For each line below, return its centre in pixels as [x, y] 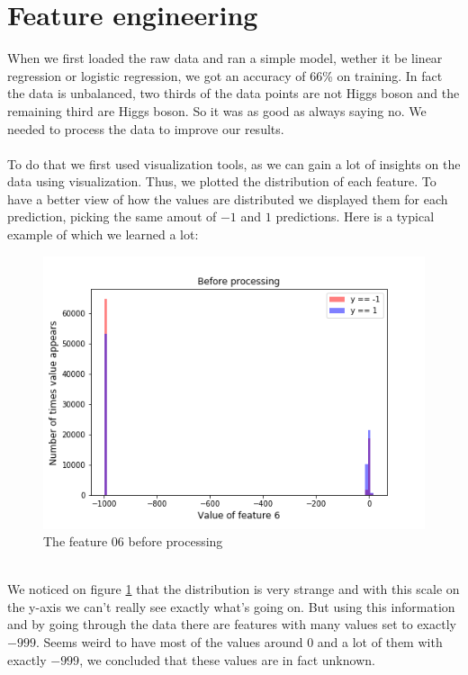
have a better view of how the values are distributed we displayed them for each [228, 198]
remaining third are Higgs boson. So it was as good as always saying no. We [217, 110]
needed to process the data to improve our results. [146, 128]
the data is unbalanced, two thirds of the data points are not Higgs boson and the [234, 93]
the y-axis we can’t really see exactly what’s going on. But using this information [231, 606]
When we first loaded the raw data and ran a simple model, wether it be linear [225, 58]
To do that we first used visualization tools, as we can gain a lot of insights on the [234, 163]
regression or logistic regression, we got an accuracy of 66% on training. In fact [225, 75]
